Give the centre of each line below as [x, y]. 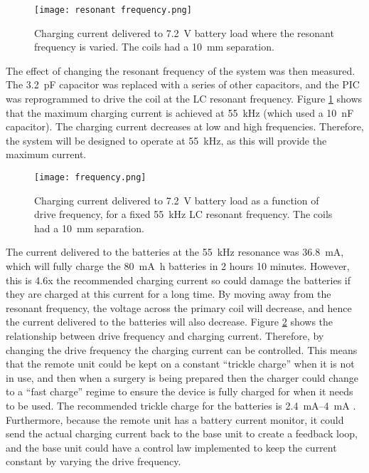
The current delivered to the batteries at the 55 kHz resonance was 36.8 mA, [175, 252]
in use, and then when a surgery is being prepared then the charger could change [182, 377]
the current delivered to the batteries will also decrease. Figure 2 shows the [170, 322]
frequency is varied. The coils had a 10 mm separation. [154, 47]
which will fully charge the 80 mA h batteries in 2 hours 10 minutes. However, [178, 266]
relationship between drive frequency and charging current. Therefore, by [165, 336]
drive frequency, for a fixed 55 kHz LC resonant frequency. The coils [183, 214]
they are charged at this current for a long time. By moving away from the [169, 294]
